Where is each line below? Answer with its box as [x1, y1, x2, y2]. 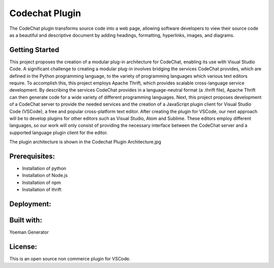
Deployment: [9, 200, 52, 208]
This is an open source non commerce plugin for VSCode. [9, 256, 131, 262]
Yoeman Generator [9, 229, 49, 235]
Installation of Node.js [22, 172, 68, 178]
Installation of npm [22, 180, 61, 186]
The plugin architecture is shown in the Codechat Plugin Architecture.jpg [9, 139, 162, 145]
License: [9, 242, 38, 251]
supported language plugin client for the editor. [9, 129, 108, 136]
